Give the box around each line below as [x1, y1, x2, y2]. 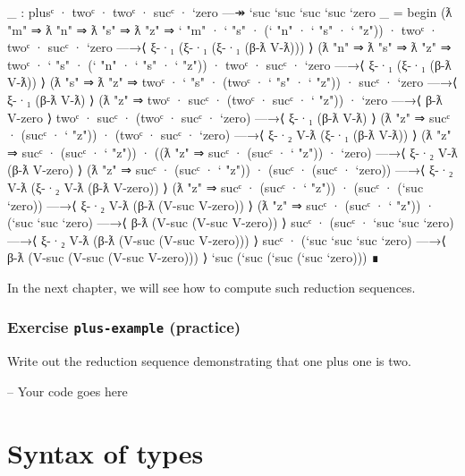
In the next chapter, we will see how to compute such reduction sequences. [7, 277, 416, 296]
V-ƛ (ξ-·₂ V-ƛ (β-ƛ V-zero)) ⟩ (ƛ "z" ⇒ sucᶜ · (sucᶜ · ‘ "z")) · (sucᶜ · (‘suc [7, 177, 424, 196]
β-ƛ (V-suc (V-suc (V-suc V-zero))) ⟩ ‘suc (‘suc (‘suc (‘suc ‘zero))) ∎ [7, 248, 380, 267]
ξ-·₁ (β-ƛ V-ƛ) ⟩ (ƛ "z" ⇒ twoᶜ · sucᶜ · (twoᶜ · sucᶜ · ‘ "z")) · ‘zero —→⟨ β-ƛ [7, 89, 443, 108]
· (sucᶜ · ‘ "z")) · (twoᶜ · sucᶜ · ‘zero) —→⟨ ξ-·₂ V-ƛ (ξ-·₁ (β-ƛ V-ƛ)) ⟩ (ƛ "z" [7, 125, 452, 144]
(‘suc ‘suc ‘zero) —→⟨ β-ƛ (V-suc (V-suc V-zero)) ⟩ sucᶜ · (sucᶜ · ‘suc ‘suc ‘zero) [7, 213, 454, 232]
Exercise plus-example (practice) [7, 316, 241, 338]
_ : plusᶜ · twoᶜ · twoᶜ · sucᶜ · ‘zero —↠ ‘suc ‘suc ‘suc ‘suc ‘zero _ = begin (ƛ [7, 3, 452, 21]
